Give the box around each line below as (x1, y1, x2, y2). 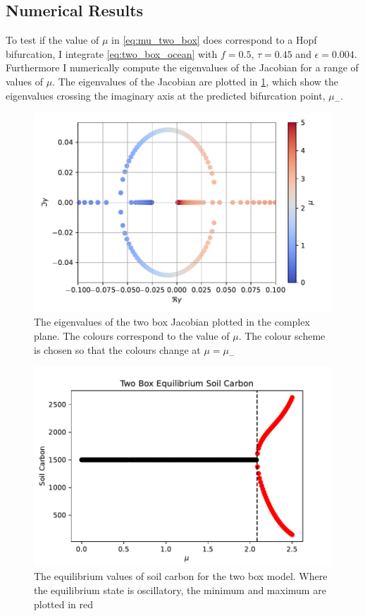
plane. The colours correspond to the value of (34, 328, 230, 343)
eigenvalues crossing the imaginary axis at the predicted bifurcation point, (6, 88, 326, 102)
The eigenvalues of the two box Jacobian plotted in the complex (34, 314, 310, 329)
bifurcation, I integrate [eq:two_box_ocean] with (6, 46, 218, 61)
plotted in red (34, 596, 94, 611)
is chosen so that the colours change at (34, 342, 201, 357)
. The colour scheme (238, 328, 326, 343)
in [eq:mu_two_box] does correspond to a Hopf (111, 32, 317, 47)
